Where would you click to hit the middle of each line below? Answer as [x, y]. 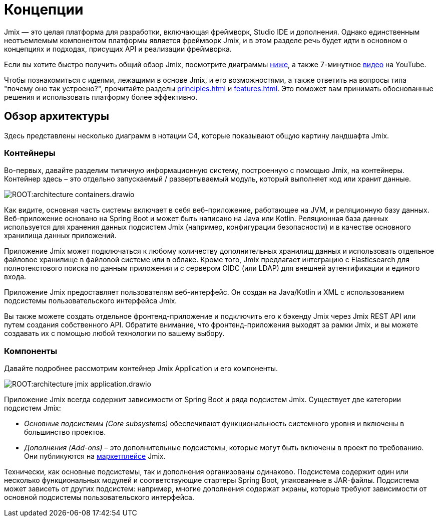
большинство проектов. [65, 432]
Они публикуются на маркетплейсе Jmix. [95, 456]
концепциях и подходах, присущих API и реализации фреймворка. [118, 49]
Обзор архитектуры [57, 116]
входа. [15, 277]
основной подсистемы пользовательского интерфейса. [99, 497]
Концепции [44, 10]
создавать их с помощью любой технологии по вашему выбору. [114, 333]
